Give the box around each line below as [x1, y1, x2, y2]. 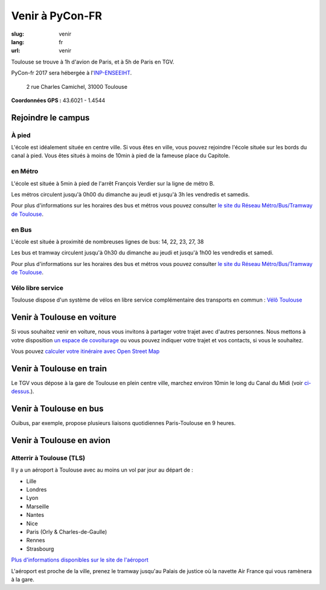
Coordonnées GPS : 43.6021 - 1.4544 [11, 97, 106, 104]
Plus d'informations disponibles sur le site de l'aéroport [11, 556, 149, 563]
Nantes [26, 511, 45, 519]
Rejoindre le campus [11, 112, 90, 123]
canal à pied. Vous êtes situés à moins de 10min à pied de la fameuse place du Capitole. [11, 152, 231, 160]
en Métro [11, 167, 39, 175]
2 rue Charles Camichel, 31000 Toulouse [26, 83, 128, 90]
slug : [11, 30, 24, 37]
